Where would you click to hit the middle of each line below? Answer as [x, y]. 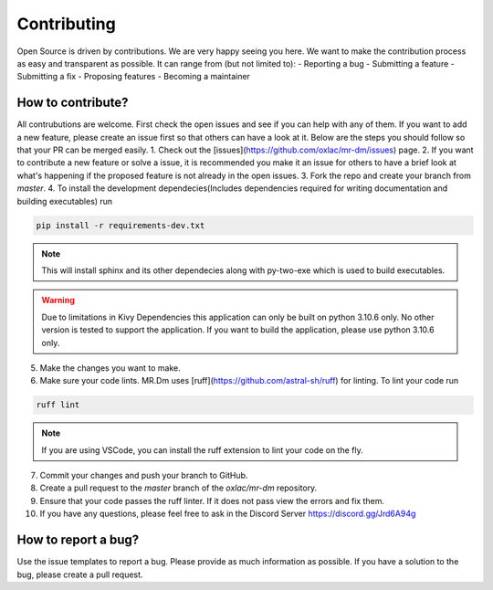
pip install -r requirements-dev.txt [121, 225]
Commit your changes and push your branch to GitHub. [144, 476]
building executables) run [65, 201]
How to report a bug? [78, 540]
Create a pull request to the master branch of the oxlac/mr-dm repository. [178, 488]
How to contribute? [73, 103]
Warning [58, 300]
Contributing [66, 24]
